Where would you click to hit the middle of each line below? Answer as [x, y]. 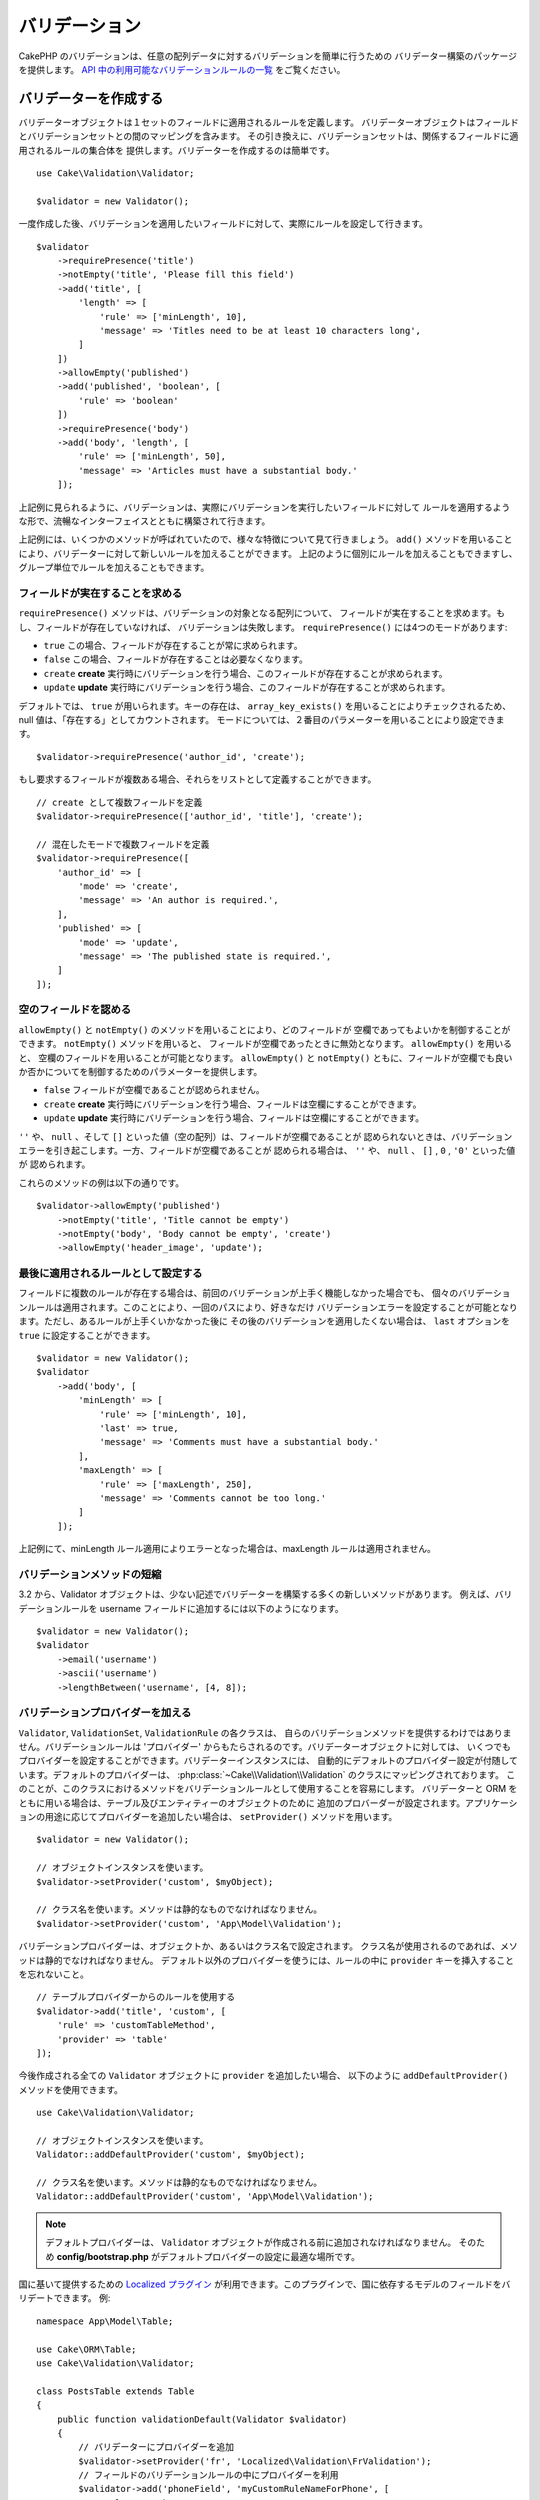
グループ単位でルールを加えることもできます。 [114, 567]
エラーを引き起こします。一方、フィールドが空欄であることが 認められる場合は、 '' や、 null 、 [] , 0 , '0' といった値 [267, 1150]
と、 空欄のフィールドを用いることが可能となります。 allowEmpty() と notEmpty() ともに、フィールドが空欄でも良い [265, 1057]
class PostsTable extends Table [115, 2391]
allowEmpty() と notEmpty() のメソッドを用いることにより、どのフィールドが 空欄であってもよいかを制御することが [264, 1029]
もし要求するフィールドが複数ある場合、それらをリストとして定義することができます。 [197, 779]
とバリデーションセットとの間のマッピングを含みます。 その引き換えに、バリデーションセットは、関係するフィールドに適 [268, 136]
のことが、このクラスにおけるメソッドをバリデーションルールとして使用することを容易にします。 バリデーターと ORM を [268, 1789]
